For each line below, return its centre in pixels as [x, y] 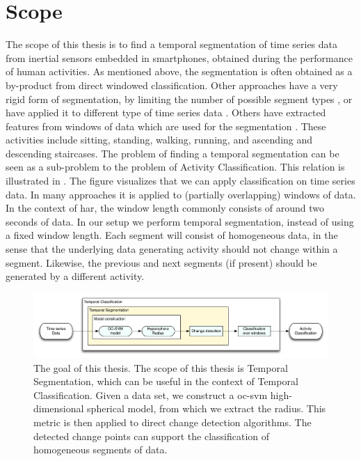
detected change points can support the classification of [152, 436]
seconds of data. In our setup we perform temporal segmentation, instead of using [180, 221]
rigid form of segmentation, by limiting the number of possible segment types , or [179, 99]
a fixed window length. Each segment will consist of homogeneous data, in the [172, 235]
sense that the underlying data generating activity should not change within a [172, 249]
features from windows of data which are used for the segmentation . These [166, 126]
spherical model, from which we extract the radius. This [207, 408]
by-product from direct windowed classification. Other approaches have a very [172, 85]
